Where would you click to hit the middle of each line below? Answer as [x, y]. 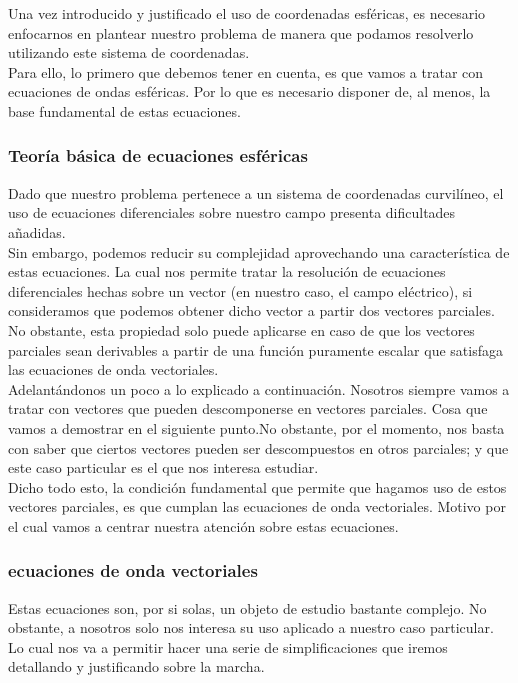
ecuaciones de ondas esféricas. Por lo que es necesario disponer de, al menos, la [249, 91]
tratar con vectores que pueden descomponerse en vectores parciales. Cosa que [248, 408]
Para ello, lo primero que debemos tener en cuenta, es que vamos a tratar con [246, 71]
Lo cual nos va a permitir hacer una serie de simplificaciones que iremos [228, 646]
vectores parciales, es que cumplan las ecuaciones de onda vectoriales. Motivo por [257, 506]
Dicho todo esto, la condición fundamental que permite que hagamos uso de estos [257, 486]
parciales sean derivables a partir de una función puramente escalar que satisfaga [255, 349]
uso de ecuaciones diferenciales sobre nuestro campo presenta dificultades [232, 212]
